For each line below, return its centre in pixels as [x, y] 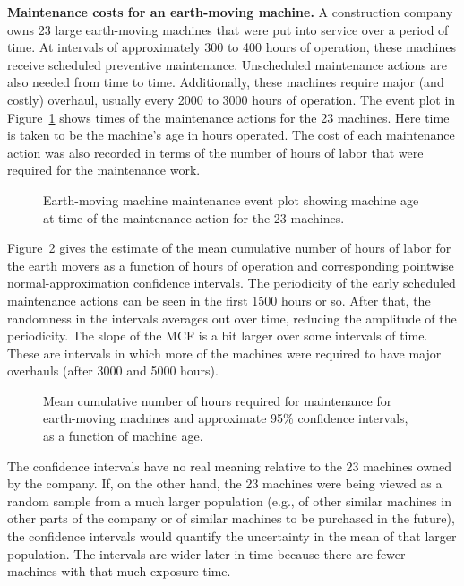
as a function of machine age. [123, 436]
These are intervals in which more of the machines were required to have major [224, 353]
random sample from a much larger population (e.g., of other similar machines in [229, 500]
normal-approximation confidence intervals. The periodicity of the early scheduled [232, 283]
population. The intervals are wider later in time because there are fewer [206, 553]
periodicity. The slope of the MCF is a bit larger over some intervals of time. [218, 336]
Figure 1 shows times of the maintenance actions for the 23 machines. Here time [228, 117]
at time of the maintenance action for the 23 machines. [194, 217]
